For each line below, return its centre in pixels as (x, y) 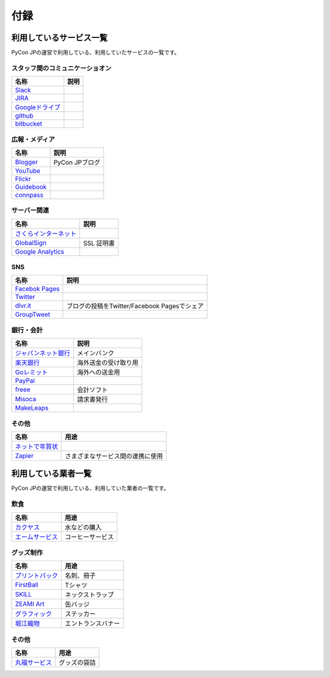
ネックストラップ (90, 595)
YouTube (28, 170)
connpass (29, 195)
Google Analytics (39, 251)
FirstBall (27, 585)
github (24, 116)
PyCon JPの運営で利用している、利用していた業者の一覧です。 (90, 488)
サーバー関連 (30, 210)
